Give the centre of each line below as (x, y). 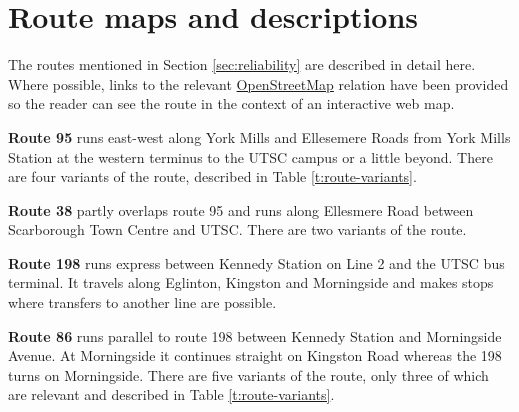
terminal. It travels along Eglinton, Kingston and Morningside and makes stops (251, 282)
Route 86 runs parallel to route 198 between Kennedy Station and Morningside (255, 335)
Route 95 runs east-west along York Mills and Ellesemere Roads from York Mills (259, 136)
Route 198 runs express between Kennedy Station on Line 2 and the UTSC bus (256, 262)
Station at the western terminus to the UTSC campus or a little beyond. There (250, 156)
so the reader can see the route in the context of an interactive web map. (231, 103)
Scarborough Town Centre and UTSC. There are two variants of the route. (237, 229)
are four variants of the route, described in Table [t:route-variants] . (212, 176)
